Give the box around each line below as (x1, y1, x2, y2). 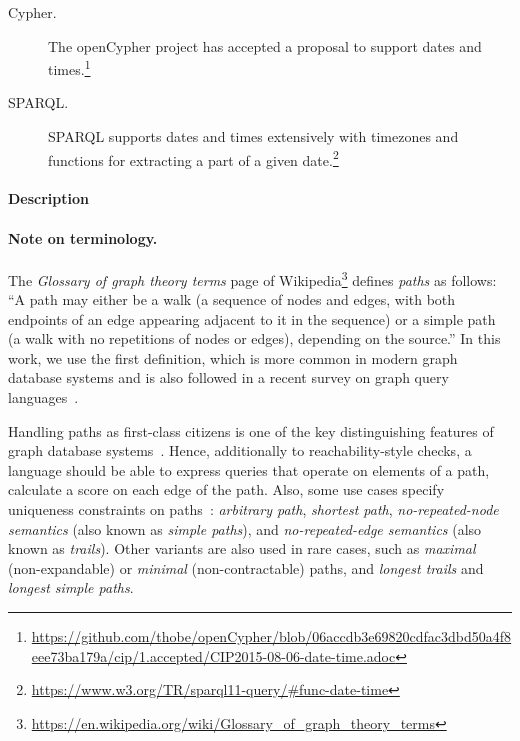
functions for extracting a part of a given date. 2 (48, 146, 339, 170)
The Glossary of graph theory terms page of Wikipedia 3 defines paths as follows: (8, 266, 497, 290)
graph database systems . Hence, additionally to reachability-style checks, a (8, 440, 472, 461)
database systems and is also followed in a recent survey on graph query (8, 367, 449, 388)
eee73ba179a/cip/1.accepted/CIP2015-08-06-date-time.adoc (31, 645, 396, 666)
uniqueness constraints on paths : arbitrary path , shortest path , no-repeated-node (8, 499, 499, 520)
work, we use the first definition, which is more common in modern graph (8, 347, 458, 368)
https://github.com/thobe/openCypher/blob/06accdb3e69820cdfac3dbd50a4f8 (31, 626, 512, 647)
